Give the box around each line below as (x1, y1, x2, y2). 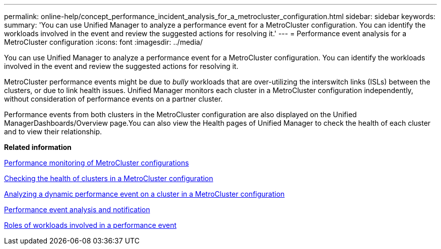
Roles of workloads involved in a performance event (4, 221, 177, 229)
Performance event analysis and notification (4, 205, 151, 214)
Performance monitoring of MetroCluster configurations (4, 158, 189, 167)
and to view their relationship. (4, 127, 102, 136)
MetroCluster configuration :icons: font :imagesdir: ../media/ (4, 38, 203, 46)
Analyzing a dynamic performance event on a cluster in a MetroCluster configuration (4, 190, 285, 198)
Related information (4, 143, 72, 151)
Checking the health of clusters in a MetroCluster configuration (4, 174, 213, 183)
